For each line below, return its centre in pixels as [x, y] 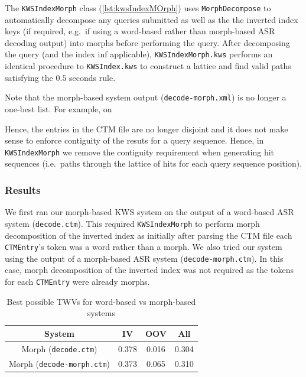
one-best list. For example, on [58, 109]
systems [101, 313]
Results [23, 189]
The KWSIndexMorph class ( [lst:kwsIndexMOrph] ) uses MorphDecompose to [138, 8]
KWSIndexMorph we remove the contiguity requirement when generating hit [140, 152]
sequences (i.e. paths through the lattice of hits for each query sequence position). [154, 163]
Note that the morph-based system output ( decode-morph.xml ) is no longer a [146, 97]
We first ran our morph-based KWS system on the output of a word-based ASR [149, 212]
